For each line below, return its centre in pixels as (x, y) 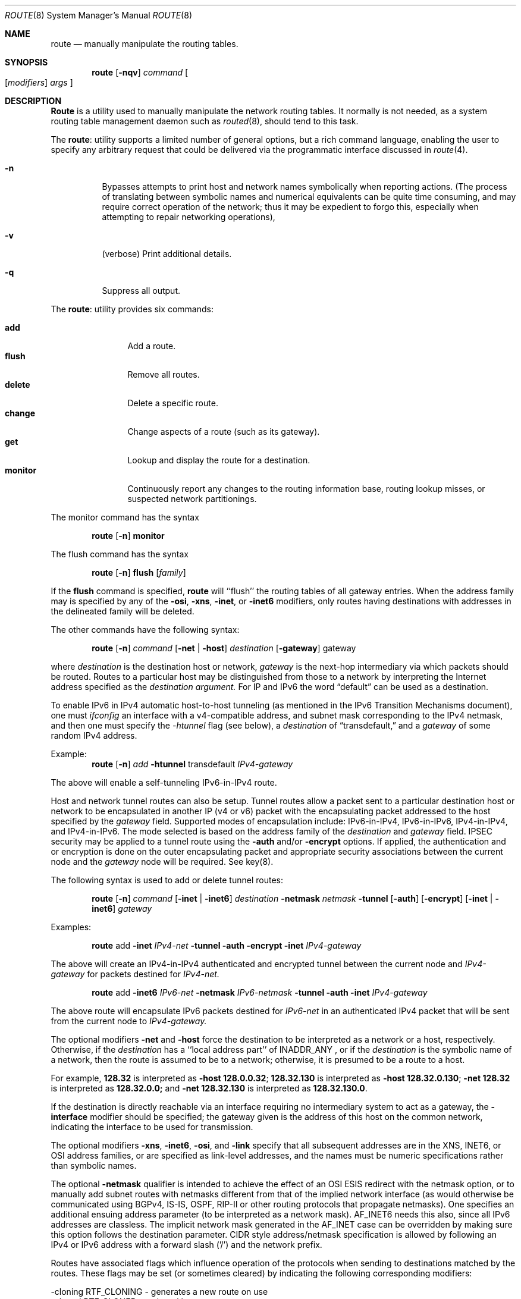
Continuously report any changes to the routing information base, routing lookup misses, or (306, 489)
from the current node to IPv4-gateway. (129, 1021)
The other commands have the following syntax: (145, 630)
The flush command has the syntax (120, 554)
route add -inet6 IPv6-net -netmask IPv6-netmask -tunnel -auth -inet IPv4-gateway (260, 992)
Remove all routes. (164, 374)
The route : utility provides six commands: (132, 309)
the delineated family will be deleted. (123, 611)
